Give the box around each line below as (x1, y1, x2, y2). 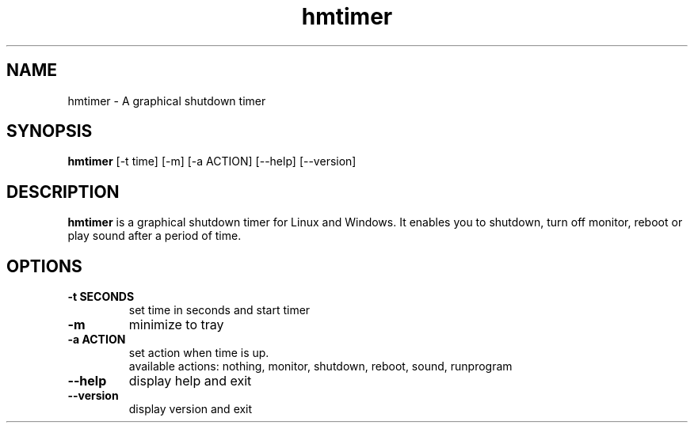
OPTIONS (6, 256, 82, 276)
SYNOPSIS (6, 121, 93, 142)
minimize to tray (128, 317, 224, 333)
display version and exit (128, 402, 253, 416)
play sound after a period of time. (67, 229, 242, 243)
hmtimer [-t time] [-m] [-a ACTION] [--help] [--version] (67, 154, 357, 169)
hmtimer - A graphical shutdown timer (67, 93, 266, 108)
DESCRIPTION (6, 181, 120, 202)
